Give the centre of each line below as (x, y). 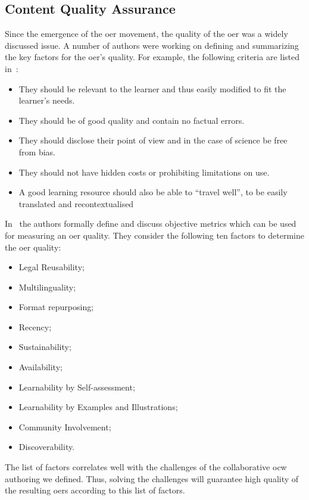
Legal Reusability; (51, 267)
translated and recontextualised (76, 203)
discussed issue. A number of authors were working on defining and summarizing (152, 45)
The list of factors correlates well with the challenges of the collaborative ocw (146, 467)
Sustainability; (45, 347)
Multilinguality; (47, 287)
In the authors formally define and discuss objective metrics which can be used (151, 224)
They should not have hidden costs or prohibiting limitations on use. (144, 172)
